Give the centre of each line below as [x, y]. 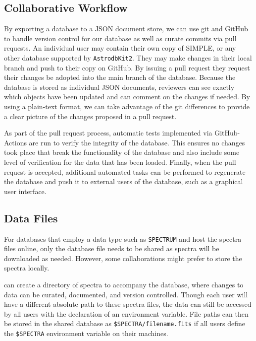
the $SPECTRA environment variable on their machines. [86, 333]
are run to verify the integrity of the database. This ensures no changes [137, 142]
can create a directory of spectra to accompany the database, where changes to [124, 284]
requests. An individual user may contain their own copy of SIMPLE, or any [120, 48]
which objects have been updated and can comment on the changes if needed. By [127, 97]
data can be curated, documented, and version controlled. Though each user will [126, 294]
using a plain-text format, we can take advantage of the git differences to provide [127, 106]
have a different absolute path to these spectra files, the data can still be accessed [128, 304]
